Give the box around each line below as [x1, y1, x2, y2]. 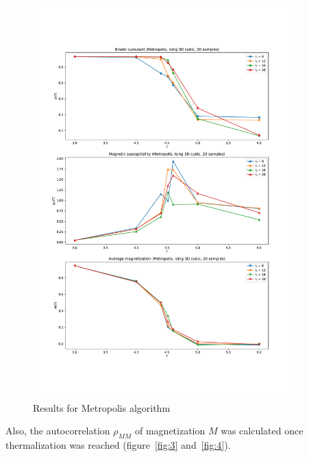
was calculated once [221, 423, 304, 438]
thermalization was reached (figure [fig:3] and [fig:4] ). [5, 437, 231, 452]
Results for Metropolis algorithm [33, 400, 171, 415]
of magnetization [135, 423, 206, 438]
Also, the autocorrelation [5, 423, 110, 438]
